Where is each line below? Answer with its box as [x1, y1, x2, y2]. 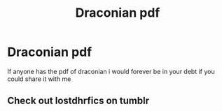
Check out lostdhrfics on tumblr [7, 95, 149, 107]
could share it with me [7, 75, 71, 83]
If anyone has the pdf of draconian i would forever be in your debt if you [7, 67, 215, 75]
